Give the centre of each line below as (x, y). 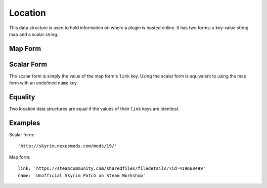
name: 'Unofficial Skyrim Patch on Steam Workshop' (82, 175)
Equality (22, 97)
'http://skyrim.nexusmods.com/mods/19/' (67, 146)
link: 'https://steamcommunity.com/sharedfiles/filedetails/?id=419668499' (112, 169)
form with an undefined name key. (44, 83)
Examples (25, 123)
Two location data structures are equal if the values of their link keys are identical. (94, 109)
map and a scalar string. (34, 34)
